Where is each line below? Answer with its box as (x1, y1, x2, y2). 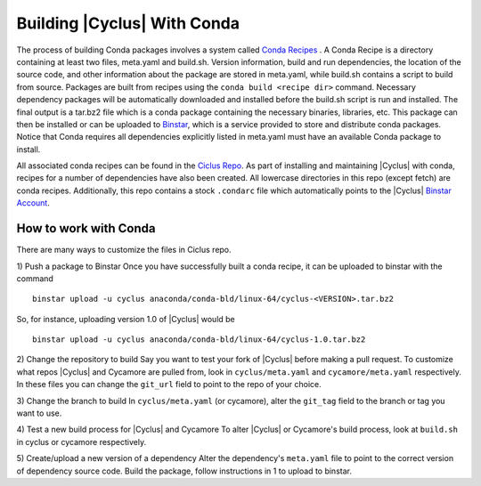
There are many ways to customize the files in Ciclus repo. (16, 245, 232, 255)
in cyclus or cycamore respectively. (16, 436, 147, 447)
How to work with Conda (16, 221, 156, 236)
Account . (16, 198, 51, 208)
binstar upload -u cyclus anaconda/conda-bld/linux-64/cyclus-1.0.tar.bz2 (32, 335, 366, 344)
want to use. (16, 408, 62, 418)
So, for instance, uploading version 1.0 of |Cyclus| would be (16, 313, 235, 324)
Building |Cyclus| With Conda (16, 13, 240, 33)
